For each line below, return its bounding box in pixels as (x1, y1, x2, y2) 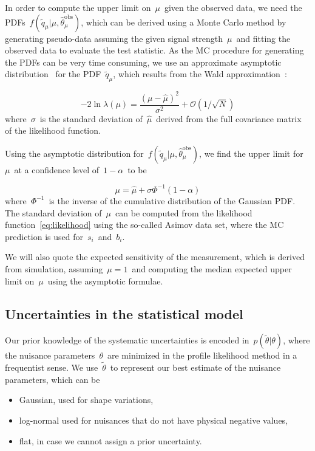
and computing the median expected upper (132, 262, 292, 275)
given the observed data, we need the (164, 1, 302, 13)
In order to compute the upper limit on (5, 1, 151, 13)
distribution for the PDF (5, 67, 101, 80)
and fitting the (236, 32, 291, 44)
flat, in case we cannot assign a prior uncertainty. (19, 434, 202, 447)
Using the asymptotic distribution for (5, 146, 144, 159)
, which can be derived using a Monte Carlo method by (81, 15, 286, 28)
